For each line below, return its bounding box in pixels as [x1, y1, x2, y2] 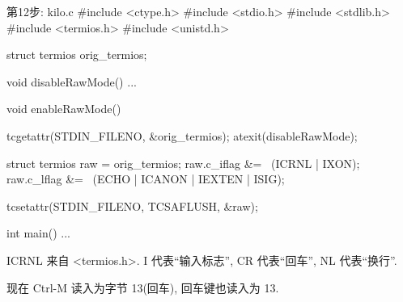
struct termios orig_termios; [6, 46, 147, 63]
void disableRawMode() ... [6, 73, 137, 90]
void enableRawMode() [6, 100, 121, 117]
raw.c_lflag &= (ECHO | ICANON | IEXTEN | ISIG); [6, 170, 285, 187]
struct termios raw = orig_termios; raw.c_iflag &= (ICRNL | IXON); [6, 154, 360, 171]
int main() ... [6, 224, 70, 241]
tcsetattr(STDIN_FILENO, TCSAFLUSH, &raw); [6, 197, 258, 214]
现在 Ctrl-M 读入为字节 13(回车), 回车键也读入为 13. [6, 279, 279, 296]
